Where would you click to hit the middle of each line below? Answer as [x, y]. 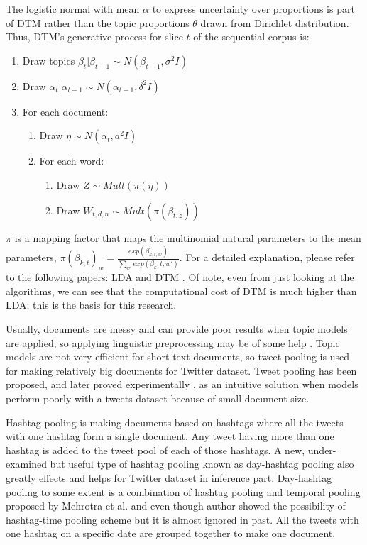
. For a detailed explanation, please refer [267, 257]
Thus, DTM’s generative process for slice [94, 37]
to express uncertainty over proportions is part [253, 9]
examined [26, 464]
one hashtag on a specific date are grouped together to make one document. [171, 533]
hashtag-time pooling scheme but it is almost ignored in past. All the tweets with [182, 519]
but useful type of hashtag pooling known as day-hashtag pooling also [202, 464]
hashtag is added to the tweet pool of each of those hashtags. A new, [155, 450]
